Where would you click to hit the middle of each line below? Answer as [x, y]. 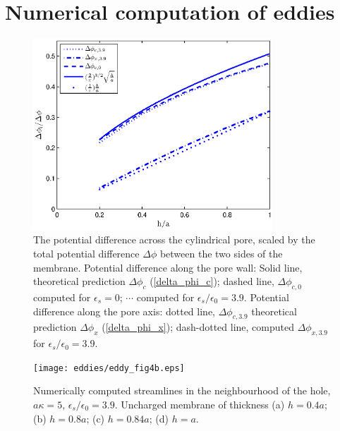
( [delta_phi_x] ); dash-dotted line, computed [198, 327]
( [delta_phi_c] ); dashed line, [212, 281]
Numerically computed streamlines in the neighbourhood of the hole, [182, 390]
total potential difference [86, 253]
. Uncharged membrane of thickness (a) [200, 404]
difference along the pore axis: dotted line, [124, 311]
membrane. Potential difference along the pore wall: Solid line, [168, 267]
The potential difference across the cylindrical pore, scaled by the [174, 239]
